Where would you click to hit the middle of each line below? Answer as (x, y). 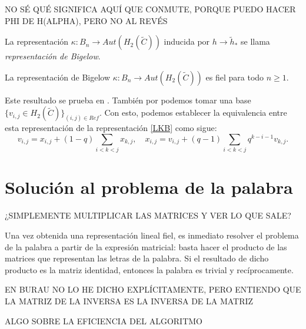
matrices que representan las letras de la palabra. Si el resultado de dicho (137, 258)
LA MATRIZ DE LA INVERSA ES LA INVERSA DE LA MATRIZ (129, 301)
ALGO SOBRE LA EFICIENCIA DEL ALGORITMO (104, 320)
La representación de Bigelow (58, 77)
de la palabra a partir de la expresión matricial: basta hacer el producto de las (146, 246)
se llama (255, 41)
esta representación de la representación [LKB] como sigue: (111, 128)
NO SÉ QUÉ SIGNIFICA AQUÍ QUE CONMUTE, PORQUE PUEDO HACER (150, 9)
